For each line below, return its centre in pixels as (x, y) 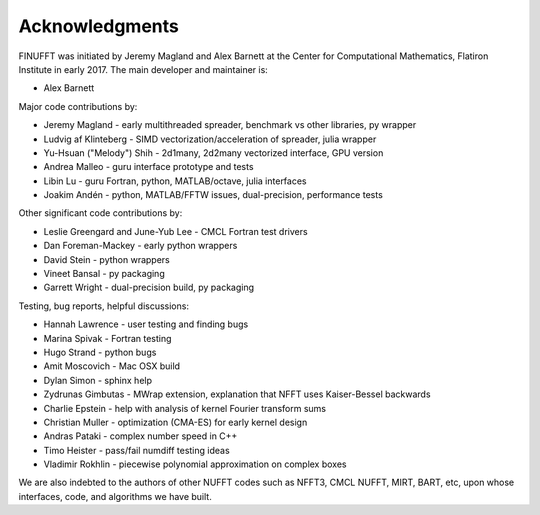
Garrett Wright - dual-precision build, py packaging (149, 287)
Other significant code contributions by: (100, 213)
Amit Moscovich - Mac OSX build (111, 366)
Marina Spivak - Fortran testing (107, 338)
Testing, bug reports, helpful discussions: (104, 306)
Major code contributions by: (78, 106)
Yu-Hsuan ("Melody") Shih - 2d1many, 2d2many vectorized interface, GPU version (213, 152)
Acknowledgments (99, 26)
